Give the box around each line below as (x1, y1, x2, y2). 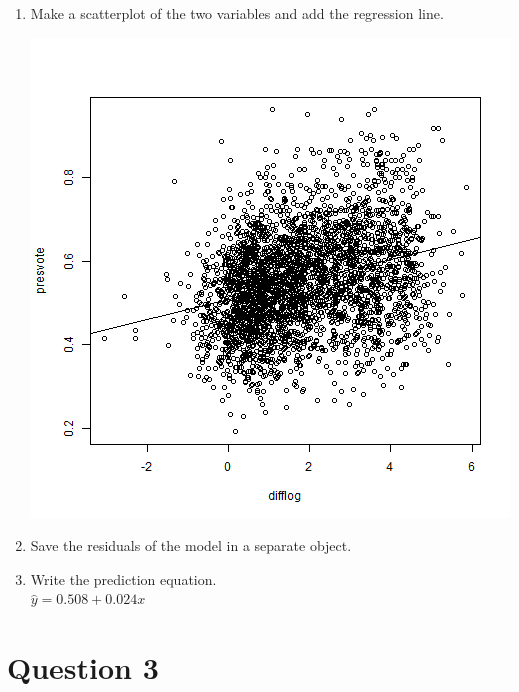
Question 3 (7, 647, 159, 688)
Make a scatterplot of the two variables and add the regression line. (30, 3, 444, 23)
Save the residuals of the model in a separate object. (30, 535, 352, 556)
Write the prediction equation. (30, 568, 217, 589)
